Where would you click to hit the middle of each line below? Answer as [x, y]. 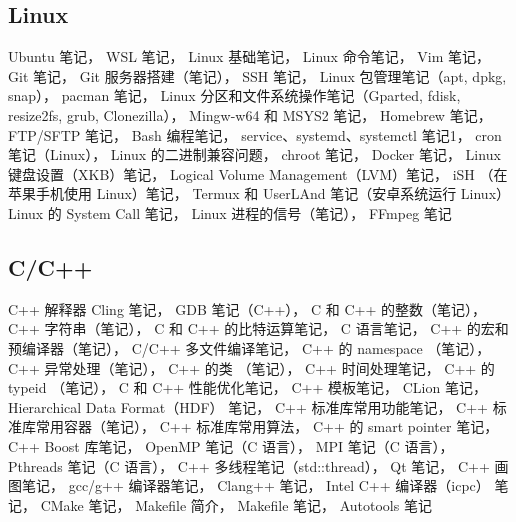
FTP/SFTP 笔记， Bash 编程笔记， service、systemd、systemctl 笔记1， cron [255, 134]
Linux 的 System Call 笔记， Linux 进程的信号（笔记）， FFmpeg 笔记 [230, 212]
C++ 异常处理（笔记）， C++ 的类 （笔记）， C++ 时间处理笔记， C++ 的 [251, 367]
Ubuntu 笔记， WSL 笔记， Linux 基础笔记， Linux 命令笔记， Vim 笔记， [249, 56]
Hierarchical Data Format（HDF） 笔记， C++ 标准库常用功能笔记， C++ [248, 406]
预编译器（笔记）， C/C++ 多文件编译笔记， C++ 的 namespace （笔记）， [249, 347]
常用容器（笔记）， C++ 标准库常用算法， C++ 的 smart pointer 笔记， [267, 426]
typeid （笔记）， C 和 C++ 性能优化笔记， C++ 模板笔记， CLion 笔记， [247, 387]
